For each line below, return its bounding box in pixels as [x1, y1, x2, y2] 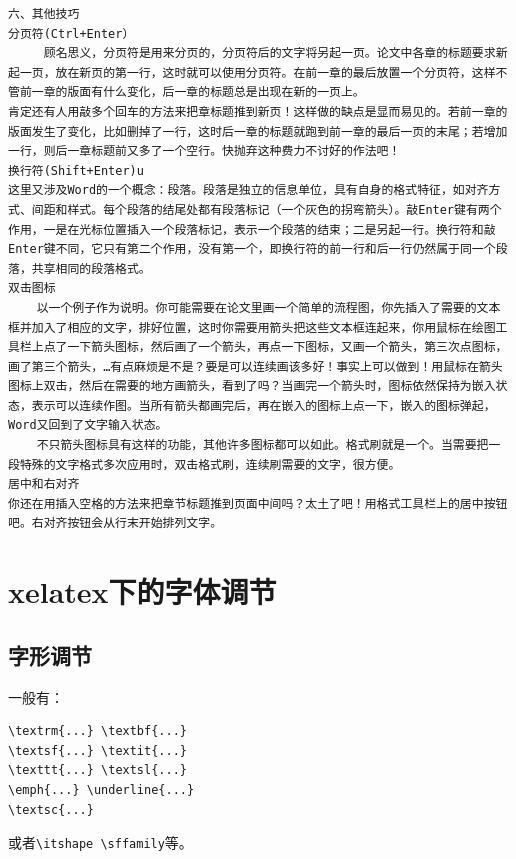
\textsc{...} [8, 802, 94, 817]
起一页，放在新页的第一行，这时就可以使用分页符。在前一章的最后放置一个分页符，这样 [8, 65, 496, 80]
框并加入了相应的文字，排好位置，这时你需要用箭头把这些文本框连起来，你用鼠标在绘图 [8, 320, 496, 335]
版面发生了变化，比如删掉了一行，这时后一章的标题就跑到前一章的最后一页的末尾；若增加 [8, 124, 508, 139]
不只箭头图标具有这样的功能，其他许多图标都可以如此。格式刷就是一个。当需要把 [36, 438, 489, 453]
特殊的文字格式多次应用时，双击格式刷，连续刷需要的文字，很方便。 [19, 457, 401, 472]
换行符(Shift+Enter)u [8, 163, 144, 178]
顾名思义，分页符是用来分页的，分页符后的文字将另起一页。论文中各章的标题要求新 [43, 46, 508, 61]
